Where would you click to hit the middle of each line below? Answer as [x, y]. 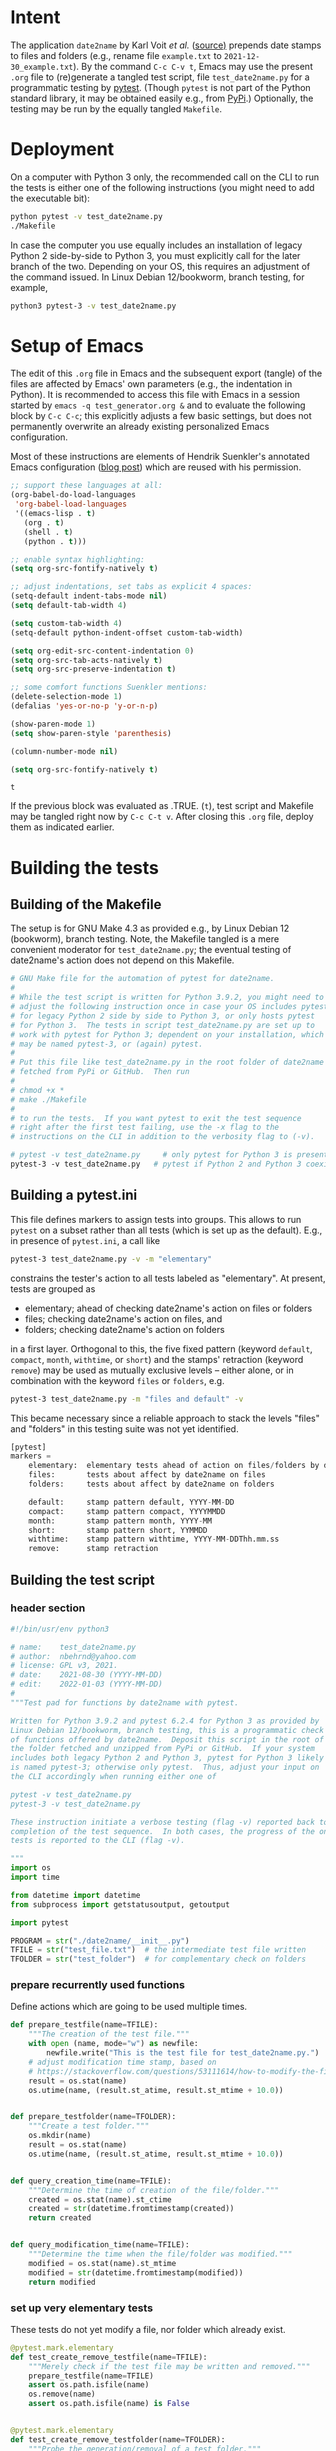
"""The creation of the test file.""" [109, 2034]
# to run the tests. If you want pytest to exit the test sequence [156, 1118]
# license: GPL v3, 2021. [64, 1666]
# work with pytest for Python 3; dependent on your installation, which [167, 1034]
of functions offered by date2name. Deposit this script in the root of [167, 1739]
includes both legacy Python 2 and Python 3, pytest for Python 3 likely [167, 1758]
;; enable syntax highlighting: [77, 559]
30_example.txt [42, 67]
